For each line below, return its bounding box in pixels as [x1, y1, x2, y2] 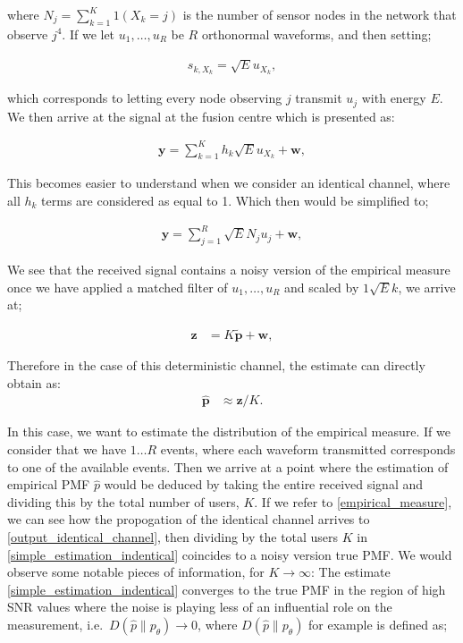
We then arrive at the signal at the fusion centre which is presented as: [7, 106, 395, 125]
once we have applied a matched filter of [7, 277, 228, 296]
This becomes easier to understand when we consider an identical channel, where [7, 173, 450, 192]
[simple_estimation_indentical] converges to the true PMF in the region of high [7, 580, 446, 598]
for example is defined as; [308, 614, 448, 633]
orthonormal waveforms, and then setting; [201, 24, 432, 43]
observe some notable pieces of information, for [7, 563, 265, 581]
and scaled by [284, 277, 359, 296]
